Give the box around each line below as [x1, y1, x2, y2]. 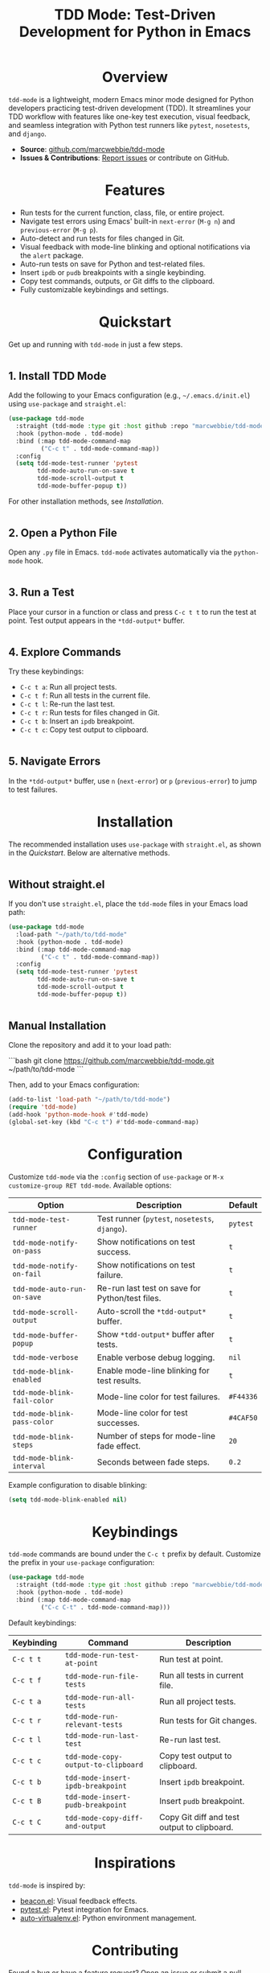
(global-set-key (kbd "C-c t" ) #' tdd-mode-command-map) [8, 1118, 199, 1126]
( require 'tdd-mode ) [8, 1103, 78, 1111]
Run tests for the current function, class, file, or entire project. [19, 208, 225, 217]
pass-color [12, 1417, 54, 1426]
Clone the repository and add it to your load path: [8, 1040, 171, 1050]
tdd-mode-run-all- [64, 1692, 135, 1702]
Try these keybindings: [8, 666, 84, 677]
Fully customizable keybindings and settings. [19, 284, 169, 295]
